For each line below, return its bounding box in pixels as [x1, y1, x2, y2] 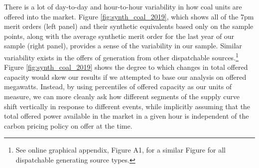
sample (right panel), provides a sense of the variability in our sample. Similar [4, 40, 242, 51]
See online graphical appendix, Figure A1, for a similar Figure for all [15, 145, 226, 155]
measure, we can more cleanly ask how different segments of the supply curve [4, 91, 240, 101]
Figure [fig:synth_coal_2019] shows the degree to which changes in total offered [4, 62, 248, 72]
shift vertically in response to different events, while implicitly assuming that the [4, 101, 251, 111]
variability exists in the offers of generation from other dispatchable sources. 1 [4, 50, 239, 62]
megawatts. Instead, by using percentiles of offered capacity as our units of [4, 81, 232, 92]
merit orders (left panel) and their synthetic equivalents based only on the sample [4, 21, 254, 31]
